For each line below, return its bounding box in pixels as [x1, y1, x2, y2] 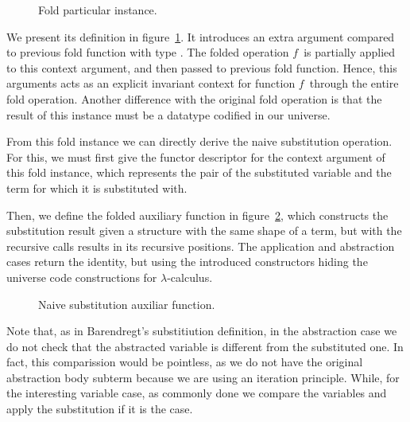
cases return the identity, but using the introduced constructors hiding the [6, 253, 368, 270]
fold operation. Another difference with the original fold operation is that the [6, 90, 382, 107]
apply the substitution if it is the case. [6, 401, 193, 417]
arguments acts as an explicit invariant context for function [6, 75, 296, 92]
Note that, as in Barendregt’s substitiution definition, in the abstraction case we [6, 322, 397, 339]
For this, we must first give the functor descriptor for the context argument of [6, 148, 385, 165]
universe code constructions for [6, 268, 157, 285]
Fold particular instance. [38, 2, 157, 18]
